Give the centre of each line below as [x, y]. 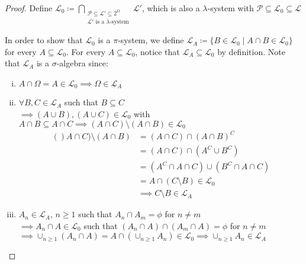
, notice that [157, 51]
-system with [231, 8]
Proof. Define [29, 8]
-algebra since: [82, 63]
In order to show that [44, 40]
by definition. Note [251, 51]
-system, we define [151, 40]
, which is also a [171, 8]
